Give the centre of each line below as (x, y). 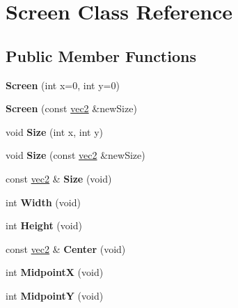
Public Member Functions (101, 55)
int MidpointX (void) (55, 272)
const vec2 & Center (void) (66, 248)
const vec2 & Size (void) (59, 178)
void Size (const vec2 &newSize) (76, 155)
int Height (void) (44, 225)
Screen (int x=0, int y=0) (63, 85)
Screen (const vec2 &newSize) (71, 108)
